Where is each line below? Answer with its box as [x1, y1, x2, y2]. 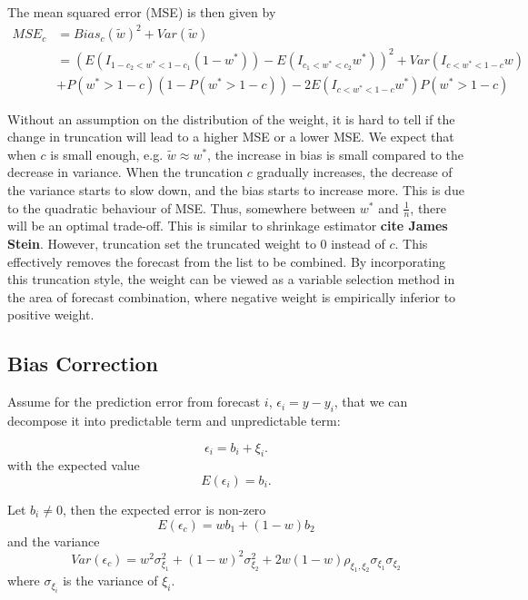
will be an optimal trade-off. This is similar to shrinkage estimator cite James [7, 216, 448, 235]
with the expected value [7, 456, 140, 475]
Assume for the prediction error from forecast [7, 392, 261, 411]
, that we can [334, 392, 408, 411]
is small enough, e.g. [50, 144, 164, 163]
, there [410, 198, 447, 217]
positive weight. [7, 305, 95, 324]
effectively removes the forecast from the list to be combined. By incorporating [7, 251, 446, 270]
